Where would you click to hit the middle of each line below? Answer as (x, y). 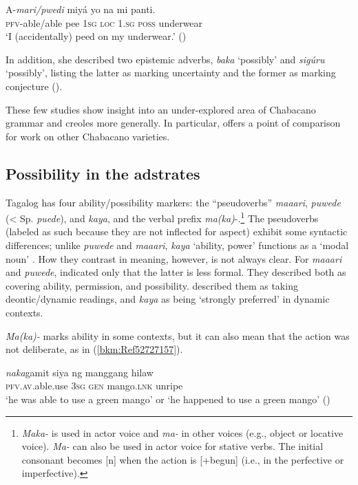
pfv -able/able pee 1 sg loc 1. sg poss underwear (104, 22)
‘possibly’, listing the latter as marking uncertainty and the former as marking (171, 73)
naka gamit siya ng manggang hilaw (80, 372)
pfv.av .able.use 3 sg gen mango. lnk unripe (94, 386)
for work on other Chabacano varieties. (88, 136)
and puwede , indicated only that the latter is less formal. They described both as (176, 272)
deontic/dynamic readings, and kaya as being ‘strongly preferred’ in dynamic (168, 299)
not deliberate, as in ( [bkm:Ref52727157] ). (94, 349)
